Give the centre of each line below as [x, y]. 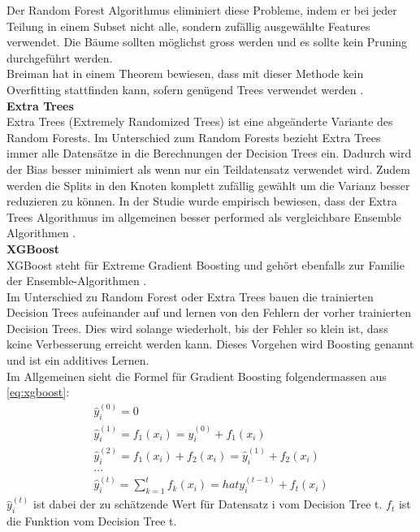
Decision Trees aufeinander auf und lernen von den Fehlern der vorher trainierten [209, 312]
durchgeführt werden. [60, 57]
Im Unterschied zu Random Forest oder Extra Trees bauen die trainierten [190, 296]
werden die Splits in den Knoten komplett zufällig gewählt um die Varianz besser [208, 185]
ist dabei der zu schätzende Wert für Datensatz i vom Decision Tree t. [208, 504]
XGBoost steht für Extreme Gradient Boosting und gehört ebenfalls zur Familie [206, 264]
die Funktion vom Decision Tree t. [92, 521]
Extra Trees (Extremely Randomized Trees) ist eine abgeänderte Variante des [200, 121]
